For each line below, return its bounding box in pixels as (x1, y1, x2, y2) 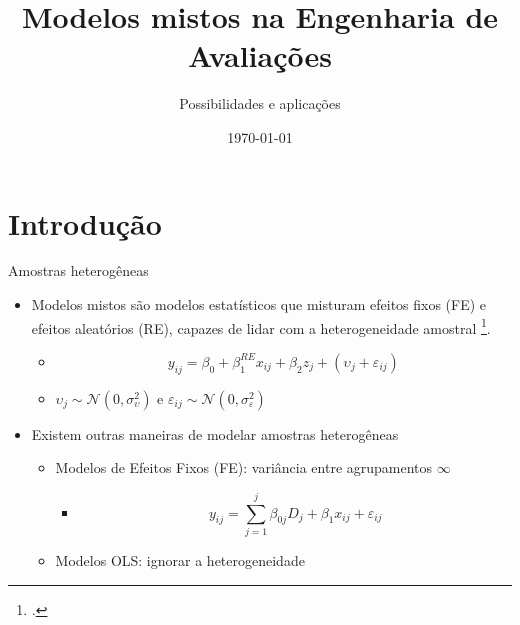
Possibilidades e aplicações (179, 93, 341, 114)
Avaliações (188, 35, 332, 76)
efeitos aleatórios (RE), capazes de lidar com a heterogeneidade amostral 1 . (31, 314, 491, 338)
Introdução (8, 202, 162, 243)
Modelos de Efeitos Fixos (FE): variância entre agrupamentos (55, 457, 433, 478)
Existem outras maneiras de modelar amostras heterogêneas (31, 423, 399, 444)
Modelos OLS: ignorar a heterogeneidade (55, 549, 305, 570)
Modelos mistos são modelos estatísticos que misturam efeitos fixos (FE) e (31, 294, 487, 315)
